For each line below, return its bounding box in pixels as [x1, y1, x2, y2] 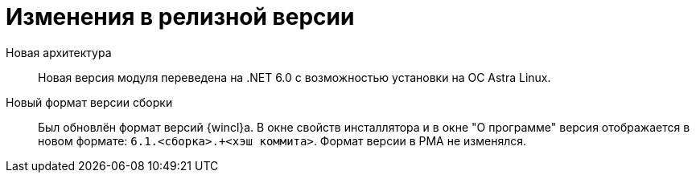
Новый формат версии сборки [6, 95, 173, 109]
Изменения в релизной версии [6, 3, 355, 31]
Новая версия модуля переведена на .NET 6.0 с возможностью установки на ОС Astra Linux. [38, 70, 551, 84]
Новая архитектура [6, 45, 112, 59]
